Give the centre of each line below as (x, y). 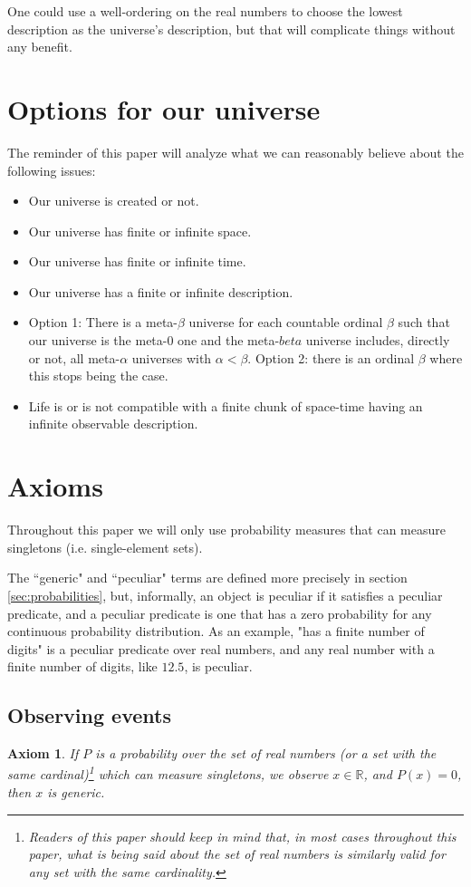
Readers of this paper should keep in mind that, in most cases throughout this (242, 836)
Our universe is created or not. (114, 201)
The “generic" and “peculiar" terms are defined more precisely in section (207, 578)
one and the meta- (229, 340)
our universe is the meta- (98, 340)
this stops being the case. (98, 376)
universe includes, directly (378, 340)
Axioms (55, 486)
